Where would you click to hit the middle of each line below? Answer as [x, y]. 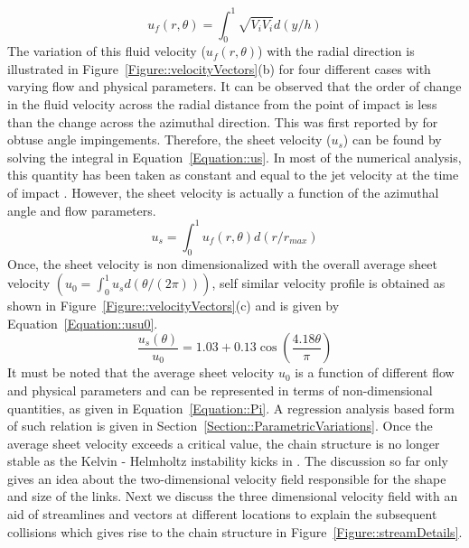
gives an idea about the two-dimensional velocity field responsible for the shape [227, 478]
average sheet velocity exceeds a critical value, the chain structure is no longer [224, 443]
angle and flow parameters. [82, 210]
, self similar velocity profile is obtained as [328, 283]
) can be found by [392, 139]
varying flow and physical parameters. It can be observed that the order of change [234, 86]
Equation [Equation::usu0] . [83, 323]
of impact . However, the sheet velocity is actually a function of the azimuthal [223, 193]
